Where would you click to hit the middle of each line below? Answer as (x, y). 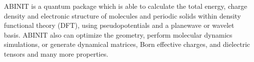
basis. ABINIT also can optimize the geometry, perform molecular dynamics (118, 34)
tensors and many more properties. (56, 53)
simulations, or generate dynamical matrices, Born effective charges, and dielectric (127, 44)
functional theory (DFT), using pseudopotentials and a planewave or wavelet (119, 25)
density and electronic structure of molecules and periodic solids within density (123, 15)
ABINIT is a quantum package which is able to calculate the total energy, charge (126, 6)
